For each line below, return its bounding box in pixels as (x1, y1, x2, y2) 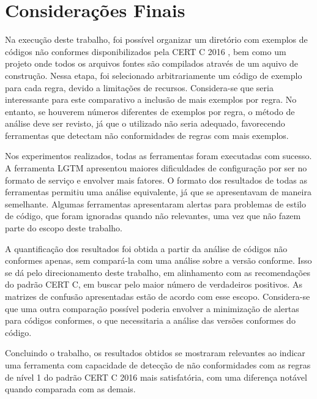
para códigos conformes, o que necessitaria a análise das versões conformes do (5, 314, 296, 327)
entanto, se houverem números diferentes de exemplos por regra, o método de (5, 105, 295, 117)
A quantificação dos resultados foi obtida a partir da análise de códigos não (5, 242, 288, 255)
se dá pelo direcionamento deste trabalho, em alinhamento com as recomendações (5, 266, 310, 278)
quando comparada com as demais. (5, 382, 136, 395)
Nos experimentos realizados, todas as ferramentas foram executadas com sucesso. (5, 149, 312, 162)
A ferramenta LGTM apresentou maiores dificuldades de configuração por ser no (5, 162, 307, 174)
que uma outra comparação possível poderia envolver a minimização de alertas (5, 302, 299, 315)
